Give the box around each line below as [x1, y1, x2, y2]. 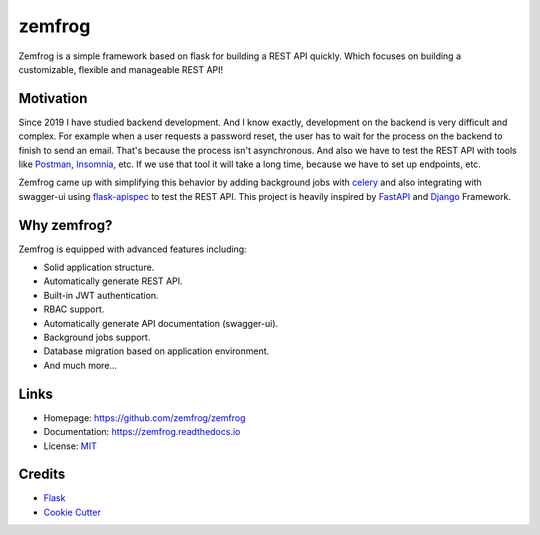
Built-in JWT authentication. [43, 289, 159, 301]
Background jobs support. [43, 331, 151, 344]
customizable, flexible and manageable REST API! [18, 63, 224, 75]
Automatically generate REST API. [43, 275, 184, 287]
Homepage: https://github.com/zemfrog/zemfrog [43, 411, 246, 424]
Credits [18, 466, 66, 483]
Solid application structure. [43, 261, 155, 274]
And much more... [43, 359, 118, 371]
